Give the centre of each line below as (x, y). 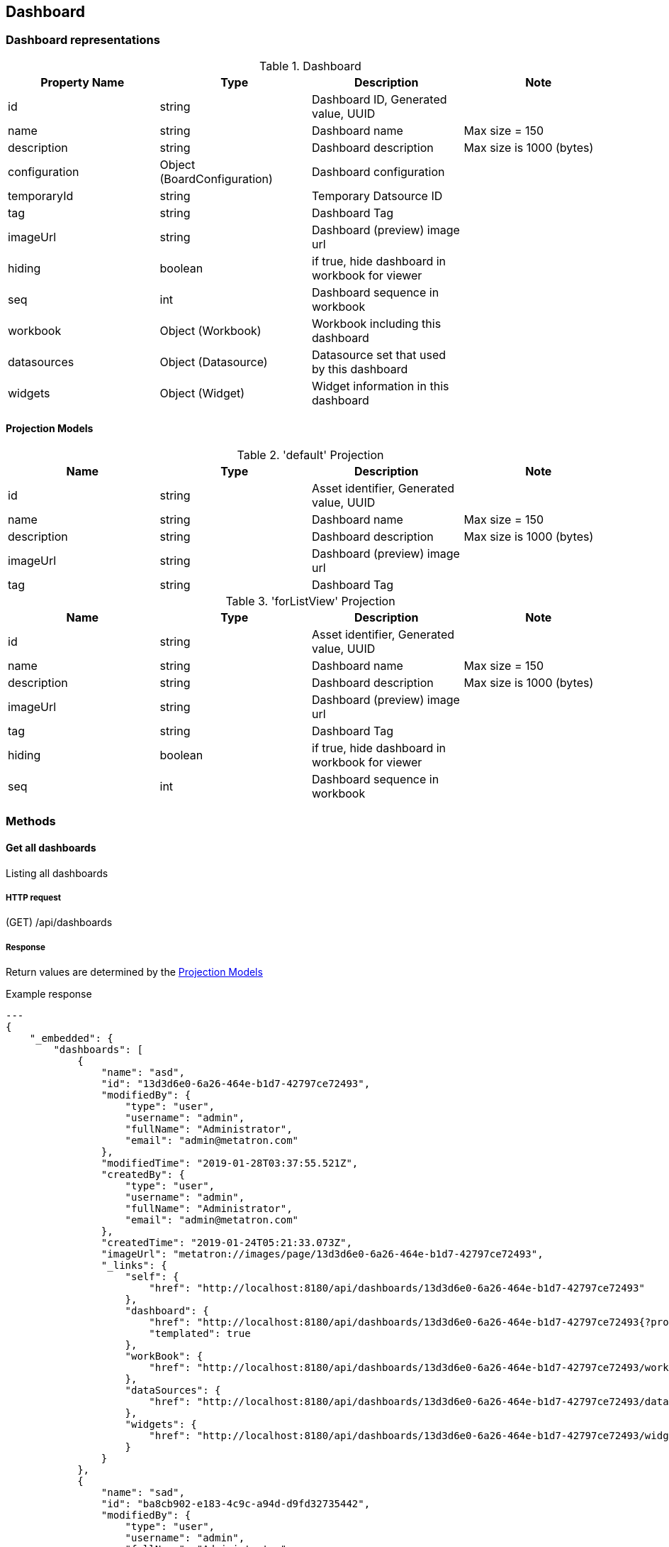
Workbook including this (377, 323)
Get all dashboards (51, 848)
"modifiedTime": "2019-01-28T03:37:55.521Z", (230, 1163)
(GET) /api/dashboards (59, 923)
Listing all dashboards (57, 873)
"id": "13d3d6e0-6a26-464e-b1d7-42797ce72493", (236, 1084)
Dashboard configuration (378, 171)
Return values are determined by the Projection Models (134, 972)
